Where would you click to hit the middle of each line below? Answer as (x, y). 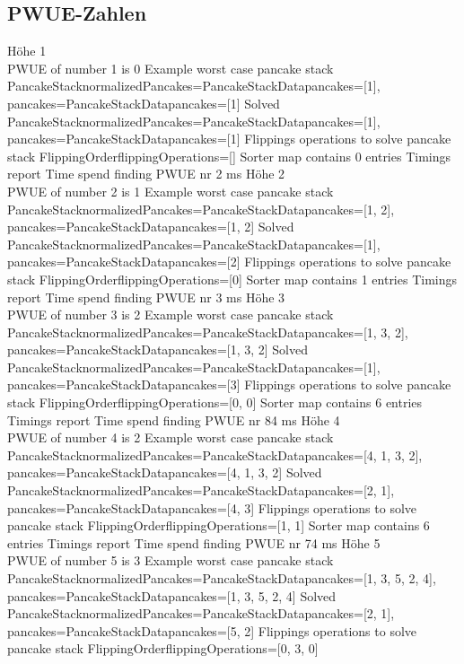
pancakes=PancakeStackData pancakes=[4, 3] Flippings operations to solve (212, 507)
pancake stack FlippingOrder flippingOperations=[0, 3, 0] (163, 648)
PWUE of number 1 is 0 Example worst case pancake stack (171, 68)
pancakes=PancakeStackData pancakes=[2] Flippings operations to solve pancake (229, 262)
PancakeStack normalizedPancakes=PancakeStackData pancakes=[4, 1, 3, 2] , (215, 454)
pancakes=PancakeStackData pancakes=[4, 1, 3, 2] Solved (165, 472)
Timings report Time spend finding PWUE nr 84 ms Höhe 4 (174, 419)
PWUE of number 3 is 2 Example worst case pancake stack (171, 315)
